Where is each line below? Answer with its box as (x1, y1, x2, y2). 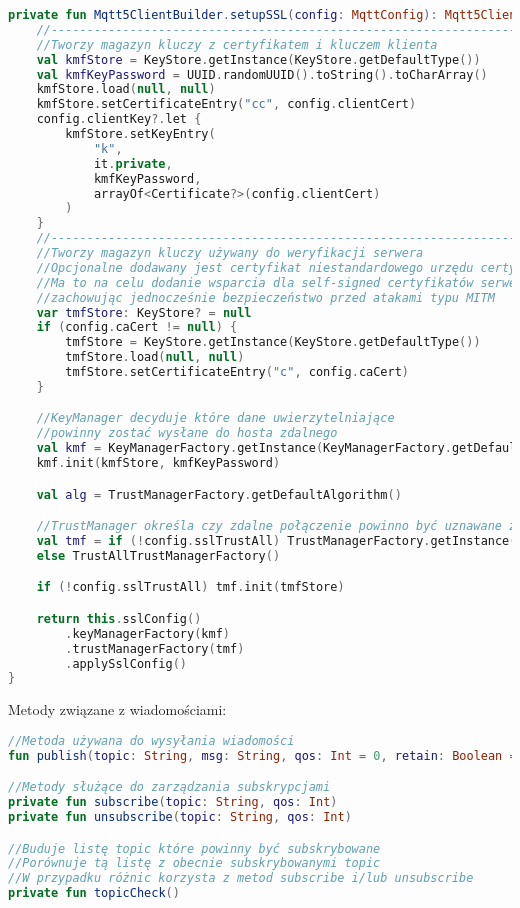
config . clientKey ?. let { (36, 112, 202, 127)
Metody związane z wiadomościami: (8, 699, 227, 720)
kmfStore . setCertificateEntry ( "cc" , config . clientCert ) (36, 97, 417, 112)
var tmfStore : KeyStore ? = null (36, 305, 252, 320)
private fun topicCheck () (8, 886, 180, 901)
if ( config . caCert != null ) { (36, 320, 238, 335)
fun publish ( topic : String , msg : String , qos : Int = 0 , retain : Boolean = (8, 748, 517, 763)
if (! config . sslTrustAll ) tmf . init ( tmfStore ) (36, 580, 345, 595)
